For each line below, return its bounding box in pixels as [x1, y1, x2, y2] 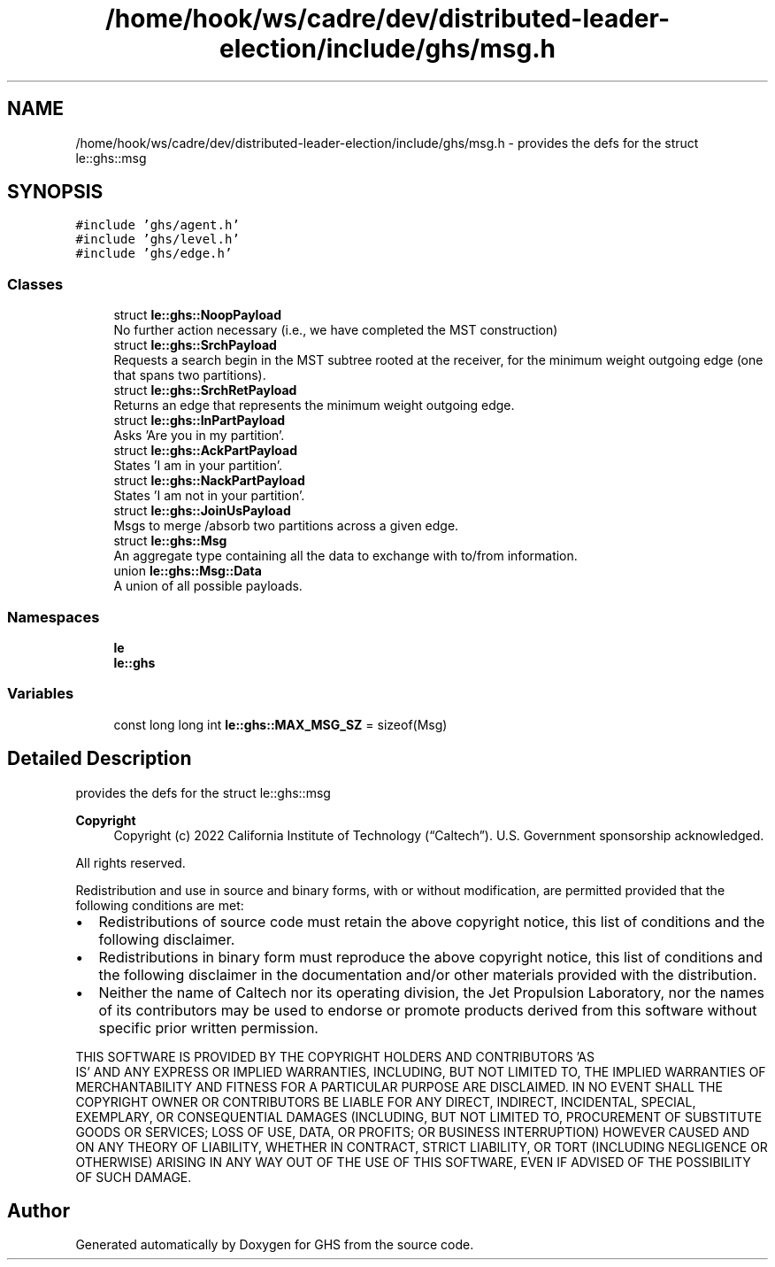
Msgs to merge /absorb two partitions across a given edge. [113, 518, 459, 534]
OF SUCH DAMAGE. [75, 1169, 192, 1185]
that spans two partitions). [113, 367, 266, 383]
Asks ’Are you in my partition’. [113, 428, 285, 444]
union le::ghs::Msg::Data [113, 563, 262, 579]
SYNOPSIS [7, 181, 104, 204]
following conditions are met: [75, 897, 244, 913]
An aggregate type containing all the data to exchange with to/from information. [113, 548, 578, 564]
